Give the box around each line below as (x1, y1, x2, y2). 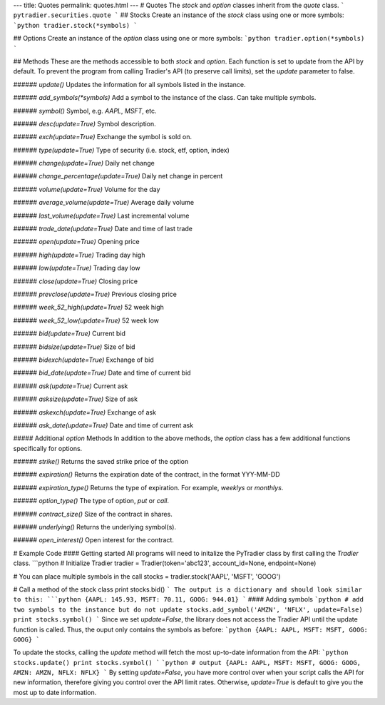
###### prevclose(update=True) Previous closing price (13, 290, 178, 298)
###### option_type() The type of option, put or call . (13, 497, 170, 505)
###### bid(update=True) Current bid (13, 329, 126, 338)
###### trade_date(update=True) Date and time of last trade (13, 225, 192, 233)
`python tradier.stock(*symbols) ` (13, 21, 138, 29)
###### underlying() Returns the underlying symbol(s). (13, 523, 177, 532)
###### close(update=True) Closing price (13, 277, 138, 285)
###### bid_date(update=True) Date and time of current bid (13, 368, 192, 377)
